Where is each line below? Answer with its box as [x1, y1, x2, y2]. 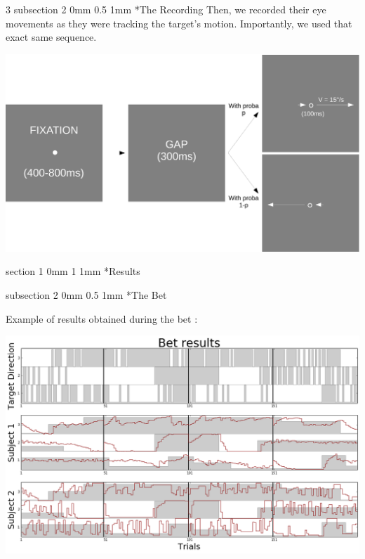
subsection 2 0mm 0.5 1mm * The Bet [6, 288, 167, 302]
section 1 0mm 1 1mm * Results [6, 264, 140, 278]
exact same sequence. [6, 30, 97, 44]
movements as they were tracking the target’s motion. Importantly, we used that [6, 15, 352, 30]
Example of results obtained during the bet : [6, 311, 198, 326]
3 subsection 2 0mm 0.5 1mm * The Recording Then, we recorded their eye [6, 2, 326, 16]
